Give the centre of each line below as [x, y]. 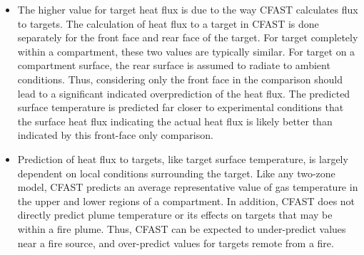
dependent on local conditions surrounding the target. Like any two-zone [176, 173]
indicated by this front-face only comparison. [115, 135]
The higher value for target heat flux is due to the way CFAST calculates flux [188, 9]
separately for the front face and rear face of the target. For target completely [188, 37]
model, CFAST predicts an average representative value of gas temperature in [188, 187]
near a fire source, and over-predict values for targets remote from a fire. [176, 243]
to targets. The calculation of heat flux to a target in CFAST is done [168, 23]
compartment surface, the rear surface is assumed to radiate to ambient [174, 65]
